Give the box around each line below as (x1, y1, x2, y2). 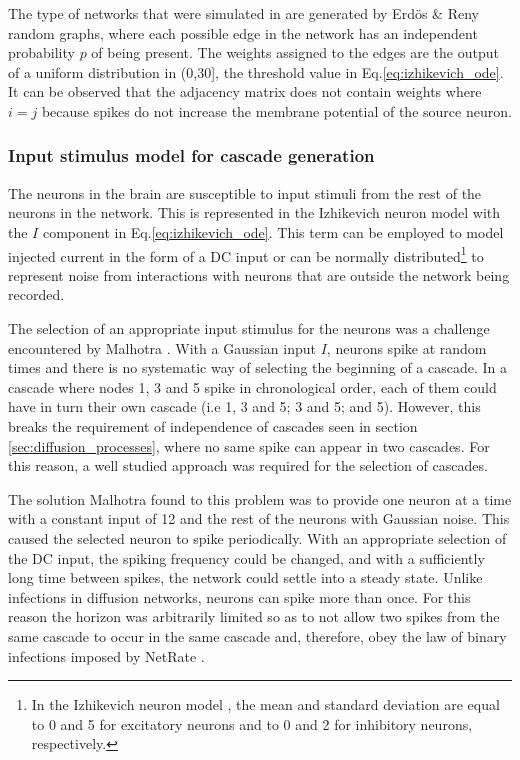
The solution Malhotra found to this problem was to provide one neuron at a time (8, 488, 512, 509)
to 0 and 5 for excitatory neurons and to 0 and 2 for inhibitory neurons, (31, 713, 473, 734)
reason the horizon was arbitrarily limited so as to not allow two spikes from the (8, 606, 500, 627)
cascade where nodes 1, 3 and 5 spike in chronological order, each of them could (8, 376, 497, 397)
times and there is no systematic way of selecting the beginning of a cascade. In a (8, 357, 507, 378)
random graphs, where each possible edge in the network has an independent (8, 22, 478, 43)
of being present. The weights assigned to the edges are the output (91, 42, 499, 63)
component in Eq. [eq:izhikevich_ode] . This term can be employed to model (42, 221, 504, 242)
